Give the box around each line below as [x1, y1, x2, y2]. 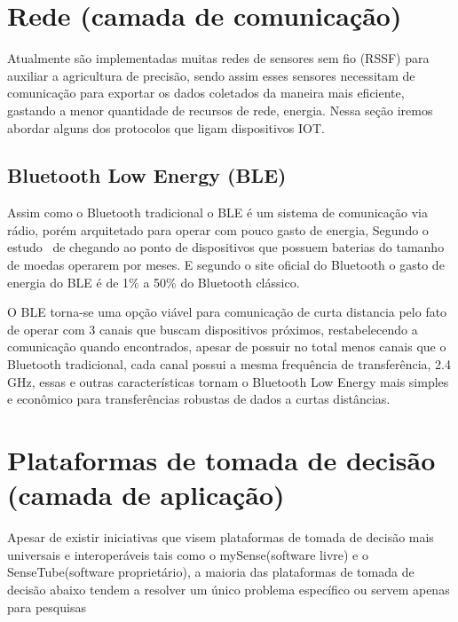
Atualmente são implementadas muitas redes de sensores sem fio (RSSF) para [7, 49, 430, 67]
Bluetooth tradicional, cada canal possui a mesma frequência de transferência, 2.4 [7, 355, 451, 374]
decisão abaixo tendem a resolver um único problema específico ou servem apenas [7, 579, 450, 598]
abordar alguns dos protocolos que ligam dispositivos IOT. [7, 118, 325, 137]
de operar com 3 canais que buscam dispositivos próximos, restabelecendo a [7, 319, 418, 338]
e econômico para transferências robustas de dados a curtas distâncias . [7, 390, 391, 408]
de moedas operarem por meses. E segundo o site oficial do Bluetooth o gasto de [7, 256, 445, 274]
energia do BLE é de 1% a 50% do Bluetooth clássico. [7, 272, 300, 291]
